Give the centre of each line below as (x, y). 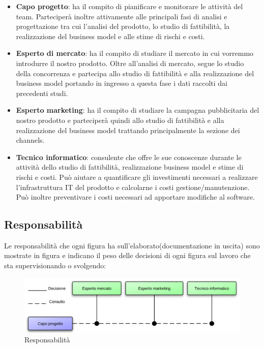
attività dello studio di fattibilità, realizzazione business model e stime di (130, 167)
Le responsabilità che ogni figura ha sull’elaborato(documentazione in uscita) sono (132, 245)
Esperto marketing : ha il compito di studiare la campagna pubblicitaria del (138, 110)
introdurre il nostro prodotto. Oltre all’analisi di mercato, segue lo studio (130, 63)
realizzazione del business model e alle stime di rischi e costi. (110, 36)
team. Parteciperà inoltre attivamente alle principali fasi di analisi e (122, 16)
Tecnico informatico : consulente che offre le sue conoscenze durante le (129, 157)
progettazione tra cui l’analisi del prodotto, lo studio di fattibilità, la (123, 26)
